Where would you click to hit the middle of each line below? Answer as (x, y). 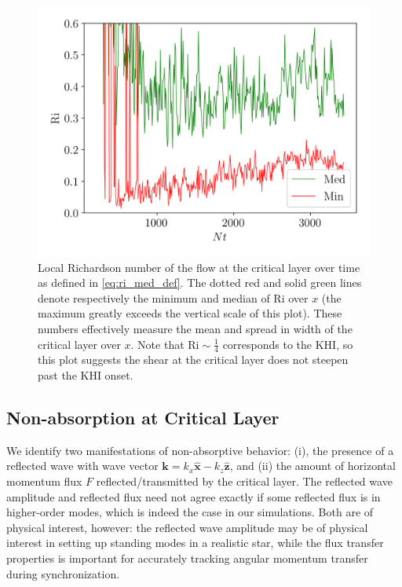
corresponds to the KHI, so (288, 344)
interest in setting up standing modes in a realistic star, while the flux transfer (195, 543)
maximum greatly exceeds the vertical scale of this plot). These (190, 313)
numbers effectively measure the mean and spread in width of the (195, 328)
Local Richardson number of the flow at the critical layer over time (199, 267)
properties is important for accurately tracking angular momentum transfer (187, 558)
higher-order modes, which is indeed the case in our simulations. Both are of (190, 512)
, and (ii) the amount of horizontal (312, 466)
